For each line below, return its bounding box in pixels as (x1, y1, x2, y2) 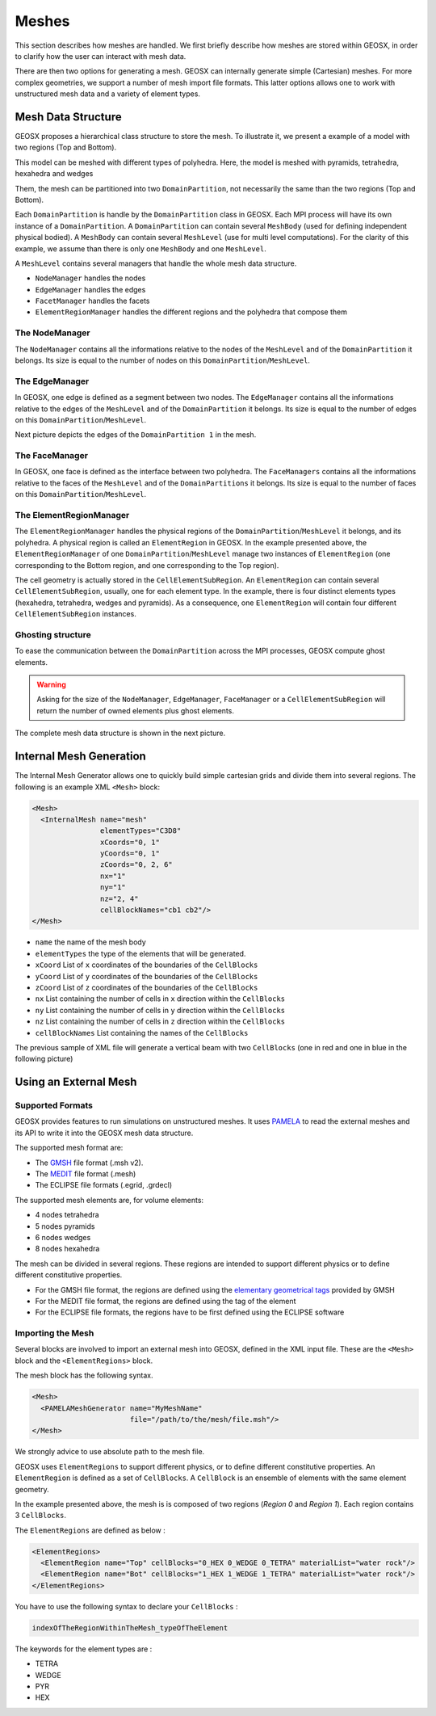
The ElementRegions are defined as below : (15, 1525, 166, 1535)
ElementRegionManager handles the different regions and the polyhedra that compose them (35, 307, 347, 317)
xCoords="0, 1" (99, 837, 161, 847)
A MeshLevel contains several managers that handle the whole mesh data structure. (15, 259, 297, 268)
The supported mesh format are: (15, 1143, 124, 1153)
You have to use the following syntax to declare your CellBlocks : (15, 1601, 238, 1611)
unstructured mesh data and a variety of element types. (15, 89, 201, 99)
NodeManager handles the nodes (35, 273, 146, 283)
